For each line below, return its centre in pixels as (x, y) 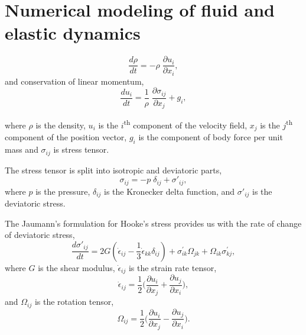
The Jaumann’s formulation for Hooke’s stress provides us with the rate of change (153, 223)
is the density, (61, 125)
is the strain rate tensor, (172, 267)
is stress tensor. (81, 149)
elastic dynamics (73, 33)
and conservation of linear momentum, (74, 81)
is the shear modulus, (76, 267)
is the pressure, (63, 191)
